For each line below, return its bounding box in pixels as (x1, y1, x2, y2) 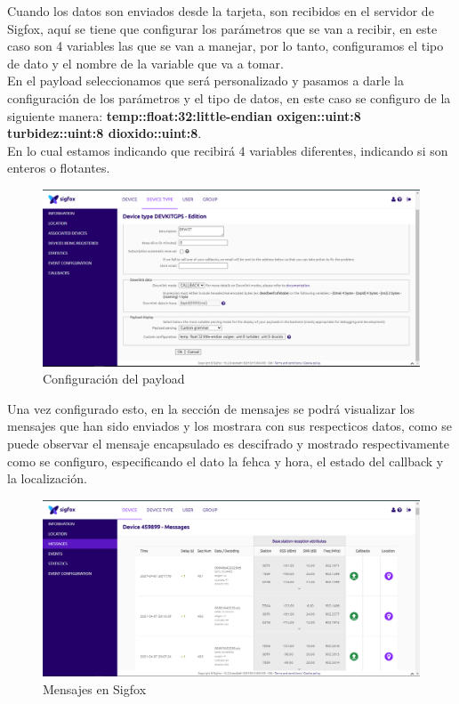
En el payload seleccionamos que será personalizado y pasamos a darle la (7, 71, 405, 90)
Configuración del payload (43, 369, 185, 388)
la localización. (7, 469, 87, 488)
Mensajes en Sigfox (43, 679, 147, 698)
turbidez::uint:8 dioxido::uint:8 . (7, 124, 202, 142)
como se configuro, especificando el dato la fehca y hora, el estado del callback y (7, 451, 444, 470)
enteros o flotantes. (7, 158, 110, 177)
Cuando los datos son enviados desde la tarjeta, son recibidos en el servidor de (7, 2, 434, 20)
